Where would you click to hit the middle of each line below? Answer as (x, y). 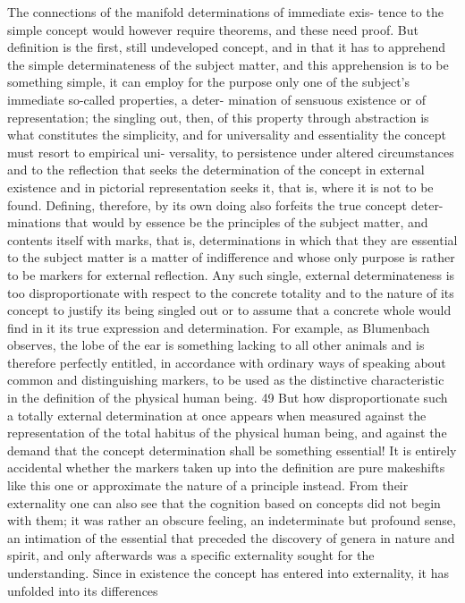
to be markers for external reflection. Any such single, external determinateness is (231, 274)
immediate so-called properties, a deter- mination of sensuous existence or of (217, 99)
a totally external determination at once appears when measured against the (217, 415)
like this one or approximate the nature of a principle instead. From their (208, 485)
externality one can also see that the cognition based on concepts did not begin (224, 502)
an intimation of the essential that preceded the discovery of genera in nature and (231, 537)
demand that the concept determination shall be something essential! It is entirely (232, 450)
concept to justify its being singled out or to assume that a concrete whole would (229, 310)
